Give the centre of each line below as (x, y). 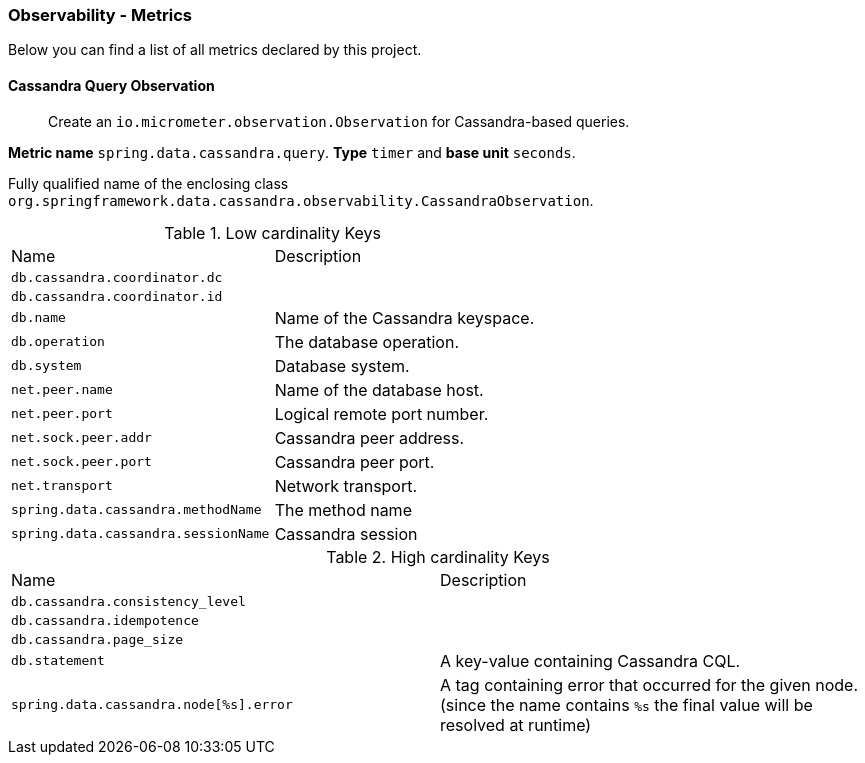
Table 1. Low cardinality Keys (272, 232)
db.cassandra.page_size (97, 639)
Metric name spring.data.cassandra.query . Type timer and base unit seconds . (292, 152)
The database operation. (367, 341)
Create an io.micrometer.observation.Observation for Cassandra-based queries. (339, 121)
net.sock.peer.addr (81, 438)
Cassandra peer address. (369, 437)
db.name (38, 318)
